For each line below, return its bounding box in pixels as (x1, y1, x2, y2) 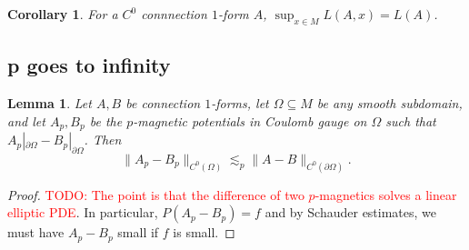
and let (7, 111, 45, 130)
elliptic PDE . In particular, (7, 203, 158, 222)
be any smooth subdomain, (316, 94, 463, 112)
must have (7, 223, 65, 242)
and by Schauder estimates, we (264, 203, 437, 222)
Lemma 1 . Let (7, 94, 92, 112)
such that (385, 111, 436, 130)
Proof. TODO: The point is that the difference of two (7, 185, 304, 204)
